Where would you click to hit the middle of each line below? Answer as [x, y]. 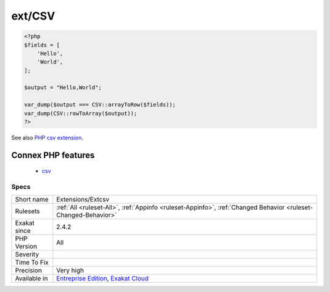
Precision [28, 270]
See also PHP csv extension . [47, 138]
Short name [32, 199]
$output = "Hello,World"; [63, 88]
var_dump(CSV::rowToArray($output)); [81, 113]
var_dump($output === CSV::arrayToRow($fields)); [100, 105]
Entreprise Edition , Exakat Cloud [102, 278]
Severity [27, 254]
